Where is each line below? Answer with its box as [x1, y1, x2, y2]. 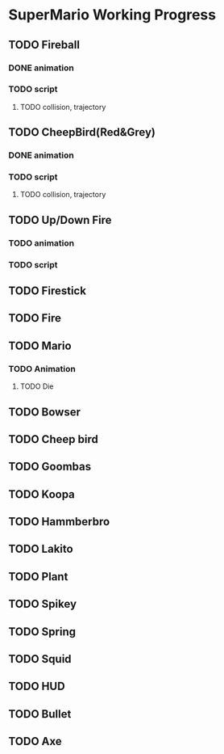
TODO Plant [8, 570, 68, 583]
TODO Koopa [8, 487, 75, 501]
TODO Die [19, 381, 54, 391]
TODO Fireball [8, 38, 81, 52]
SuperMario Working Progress [8, 6, 216, 24]
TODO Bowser [8, 405, 81, 419]
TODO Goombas [8, 460, 91, 474]
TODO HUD [8, 680, 66, 693]
